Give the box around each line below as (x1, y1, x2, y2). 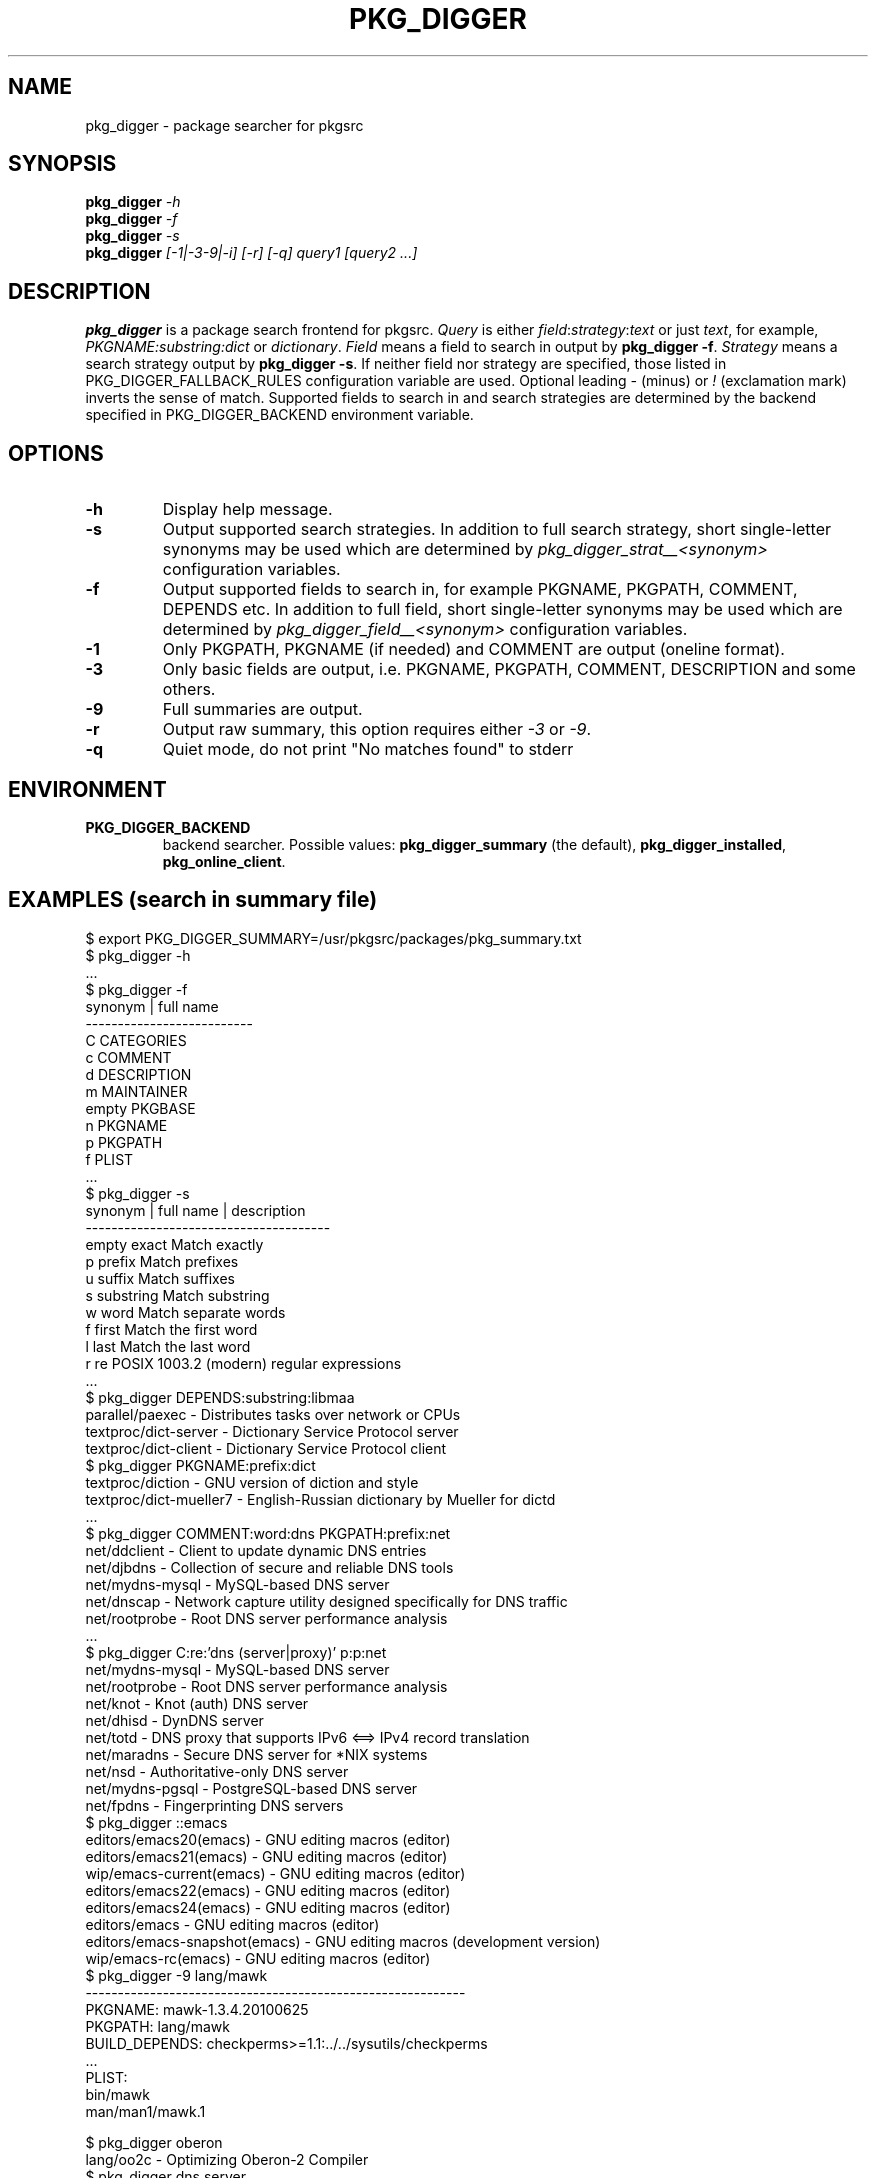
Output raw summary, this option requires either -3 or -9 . (162, 719, 592, 740)
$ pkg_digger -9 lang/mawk (85, 1966, 268, 1984)
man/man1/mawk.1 (85, 2102, 206, 2120)
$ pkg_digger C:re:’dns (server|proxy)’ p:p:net (85, 1643, 387, 1661)
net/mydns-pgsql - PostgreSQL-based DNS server (85, 1779, 418, 1797)
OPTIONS (8, 440, 104, 466)
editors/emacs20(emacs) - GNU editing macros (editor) (85, 1830, 451, 1848)
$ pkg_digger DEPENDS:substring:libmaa (85, 1388, 355, 1406)
